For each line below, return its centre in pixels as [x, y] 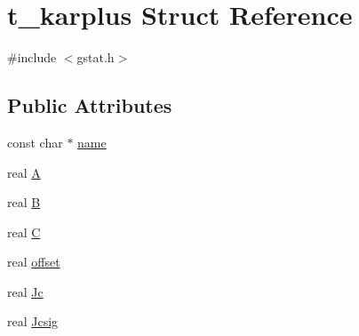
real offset [34, 262]
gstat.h [96, 57]
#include [32, 57]
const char [35, 142]
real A [24, 172]
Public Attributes [90, 105]
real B [24, 202]
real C [24, 232]
